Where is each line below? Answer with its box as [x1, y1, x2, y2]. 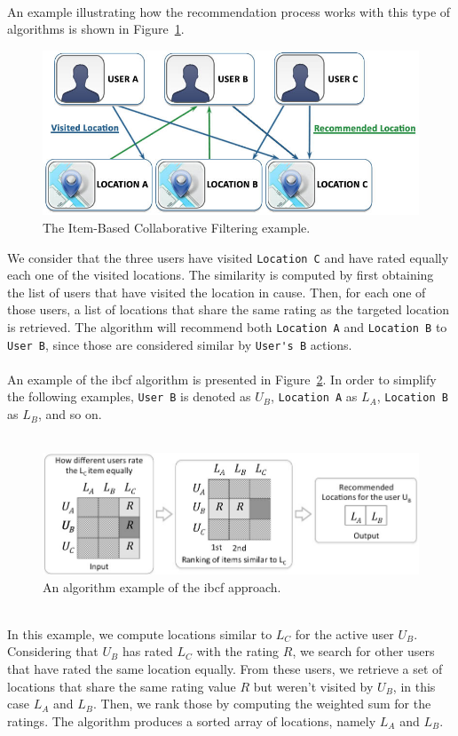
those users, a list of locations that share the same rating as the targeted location [7, 300, 450, 319]
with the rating [196, 642, 280, 661]
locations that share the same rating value [7, 677, 236, 695]
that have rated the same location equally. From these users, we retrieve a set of [7, 659, 443, 677]
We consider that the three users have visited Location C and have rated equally [7, 248, 449, 266]
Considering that [7, 642, 99, 661]
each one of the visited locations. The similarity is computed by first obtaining [7, 265, 434, 284]
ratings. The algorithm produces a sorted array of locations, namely [7, 711, 376, 730]
